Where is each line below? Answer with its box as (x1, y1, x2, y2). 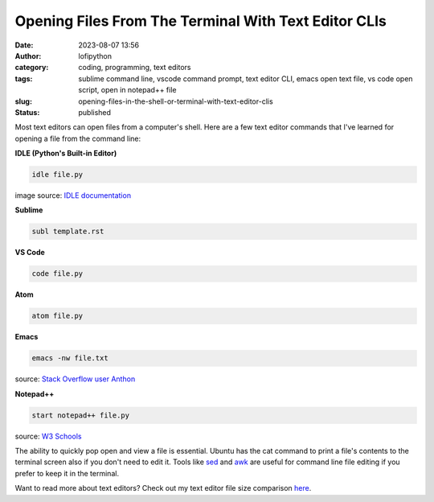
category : (14, 63, 49, 72)
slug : (14, 97, 32, 106)
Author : (14, 51, 42, 60)
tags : (14, 73, 33, 84)
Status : (14, 107, 40, 117)
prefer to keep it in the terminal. (14, 468, 120, 478)
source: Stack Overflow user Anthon (14, 374, 136, 384)
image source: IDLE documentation (14, 191, 132, 200)
